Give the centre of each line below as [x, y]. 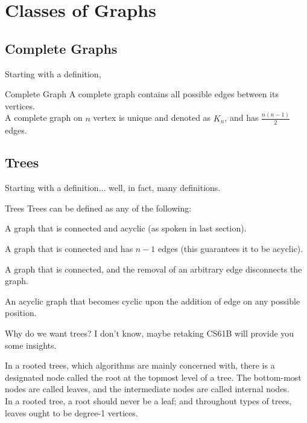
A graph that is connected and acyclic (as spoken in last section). [126, 228]
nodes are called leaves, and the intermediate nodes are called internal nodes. [147, 389]
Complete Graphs [61, 48]
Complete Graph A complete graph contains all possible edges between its [142, 94]
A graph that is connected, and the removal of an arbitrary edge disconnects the [153, 269]
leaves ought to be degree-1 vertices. [71, 412]
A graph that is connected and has [69, 249]
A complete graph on [44, 118]
